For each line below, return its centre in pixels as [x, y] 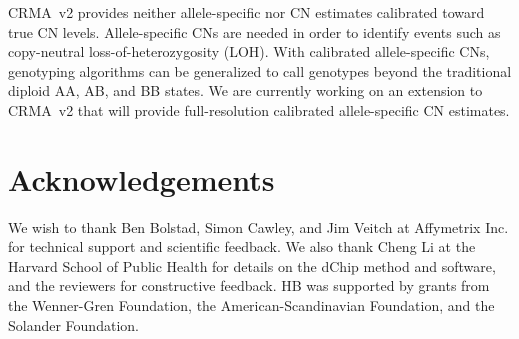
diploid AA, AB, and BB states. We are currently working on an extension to [245, 90]
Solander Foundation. [73, 324]
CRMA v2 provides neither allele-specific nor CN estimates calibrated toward [246, 12]
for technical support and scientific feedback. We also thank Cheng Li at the [242, 246]
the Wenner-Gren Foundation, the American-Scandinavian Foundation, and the [251, 305]
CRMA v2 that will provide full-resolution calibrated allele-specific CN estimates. [259, 109]
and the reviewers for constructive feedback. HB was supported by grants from [249, 285]
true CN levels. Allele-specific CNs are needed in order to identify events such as [254, 31]
